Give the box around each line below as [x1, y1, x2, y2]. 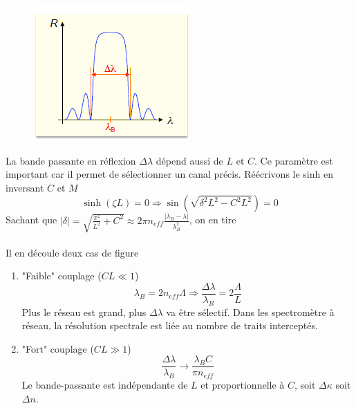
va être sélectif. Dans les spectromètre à [166, 304, 335, 319]
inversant [6, 180, 44, 194]
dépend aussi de [156, 153, 223, 167]
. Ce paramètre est [254, 153, 333, 167]
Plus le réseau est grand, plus [21, 304, 147, 319]
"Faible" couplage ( [21, 268, 102, 283]
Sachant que [6, 212, 57, 227]
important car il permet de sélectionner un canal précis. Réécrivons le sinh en [6, 167, 333, 181]
